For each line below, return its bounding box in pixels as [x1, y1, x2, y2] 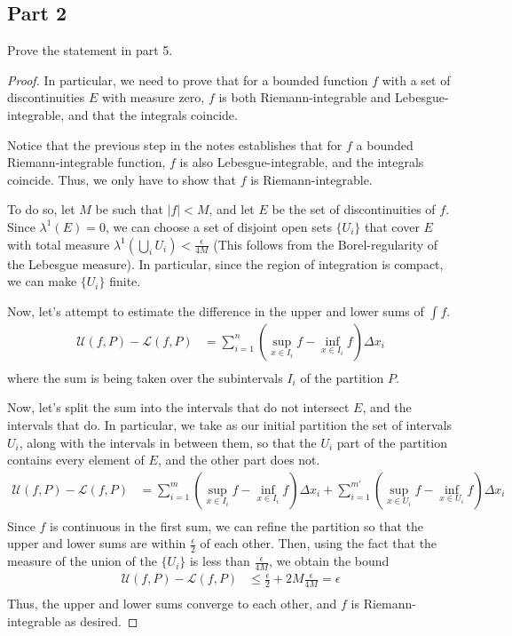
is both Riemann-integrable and [218, 88, 391, 107]
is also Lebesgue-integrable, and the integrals [179, 153, 424, 171]
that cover [365, 217, 420, 235]
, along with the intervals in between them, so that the [19, 433, 317, 451]
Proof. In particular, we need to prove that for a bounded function [7, 70, 368, 89]
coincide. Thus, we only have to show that [7, 170, 236, 188]
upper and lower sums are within [7, 534, 186, 553]
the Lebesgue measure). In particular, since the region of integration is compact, [7, 254, 444, 273]
